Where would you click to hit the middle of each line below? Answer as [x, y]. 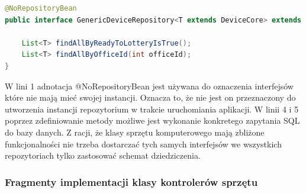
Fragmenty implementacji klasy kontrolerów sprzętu [131, 181]
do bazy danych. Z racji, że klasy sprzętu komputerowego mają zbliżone [135, 132]
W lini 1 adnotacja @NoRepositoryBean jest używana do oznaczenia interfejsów [149, 86]
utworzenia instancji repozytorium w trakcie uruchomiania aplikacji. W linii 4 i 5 [152, 109]
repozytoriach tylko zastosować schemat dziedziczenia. [103, 155]
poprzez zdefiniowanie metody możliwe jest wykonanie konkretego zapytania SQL [152, 120]
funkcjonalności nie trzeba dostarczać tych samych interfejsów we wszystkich [143, 144]
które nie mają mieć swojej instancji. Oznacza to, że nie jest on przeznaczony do [150, 97]
